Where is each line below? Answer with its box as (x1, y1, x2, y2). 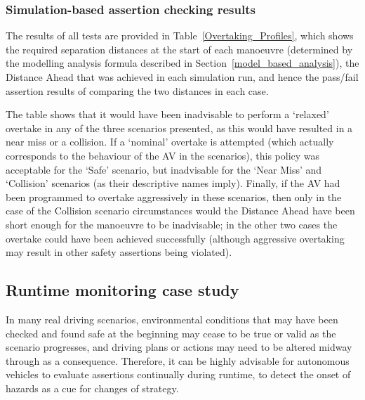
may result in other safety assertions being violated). (6, 245, 232, 259)
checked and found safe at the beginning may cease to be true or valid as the (6, 325, 336, 340)
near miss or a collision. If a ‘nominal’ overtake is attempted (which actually (6, 134, 334, 149)
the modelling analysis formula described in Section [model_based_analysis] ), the (6, 56, 359, 70)
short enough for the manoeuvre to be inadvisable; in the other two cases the (6, 217, 338, 231)
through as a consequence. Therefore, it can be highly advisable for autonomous (6, 353, 350, 368)
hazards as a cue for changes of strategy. (6, 380, 179, 395)
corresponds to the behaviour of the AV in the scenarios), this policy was (6, 148, 320, 162)
